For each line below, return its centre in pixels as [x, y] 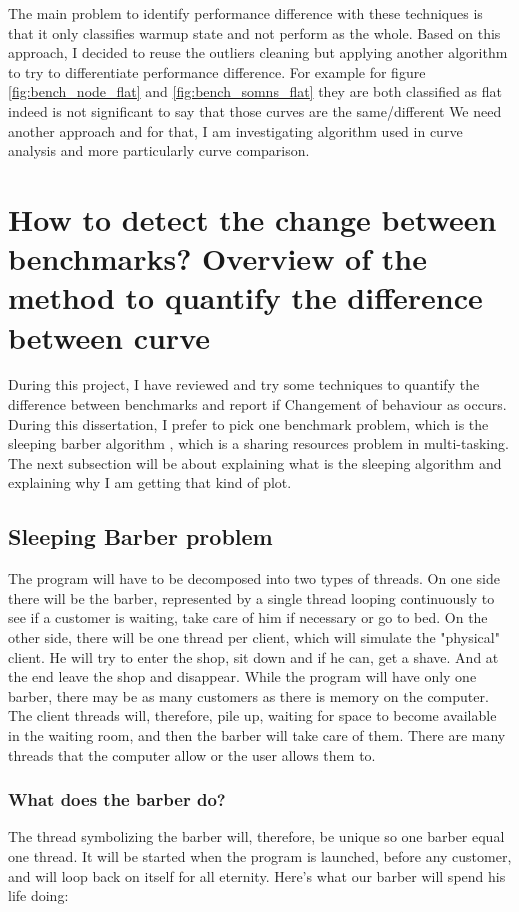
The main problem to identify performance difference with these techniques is [245, 13]
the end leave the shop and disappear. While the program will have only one [242, 676]
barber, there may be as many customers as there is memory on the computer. [248, 695]
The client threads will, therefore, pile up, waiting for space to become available [252, 715]
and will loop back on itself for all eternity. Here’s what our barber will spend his [257, 875]
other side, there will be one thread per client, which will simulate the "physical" [254, 636]
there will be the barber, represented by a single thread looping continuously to [251, 597]
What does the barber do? [117, 799]
